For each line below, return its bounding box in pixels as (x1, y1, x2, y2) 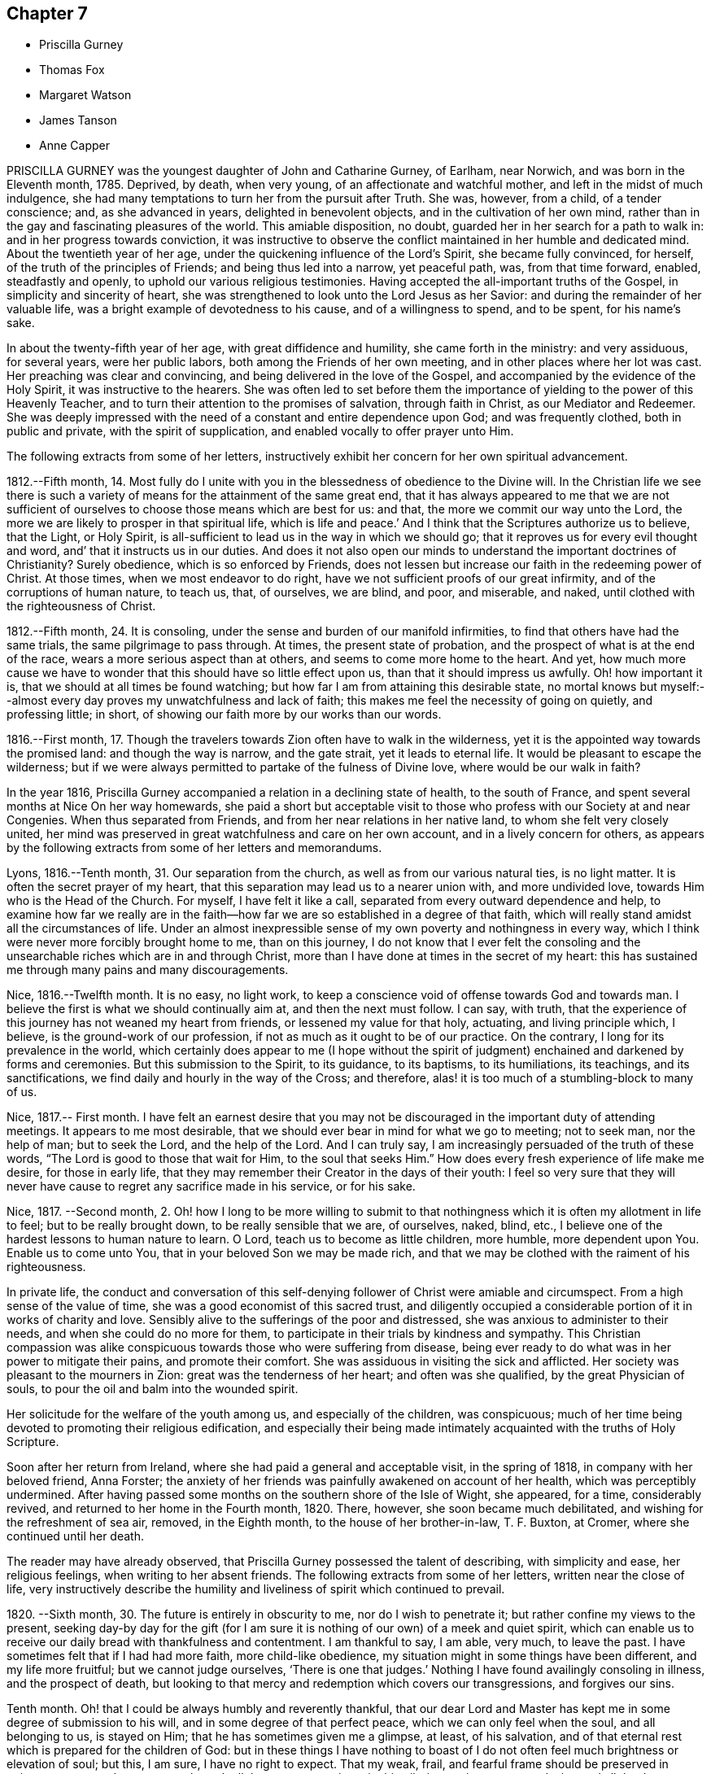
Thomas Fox (39, 63, 105, 77)
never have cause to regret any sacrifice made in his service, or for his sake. (7, 1179, 416, 1194)
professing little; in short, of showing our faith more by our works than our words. (7, 707, 442, 722)
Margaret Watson (39, 88, 132, 103)
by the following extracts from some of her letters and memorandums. (7, 841, 382, 855)
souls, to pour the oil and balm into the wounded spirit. (7, 1382, 299, 1396)
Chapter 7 (7, 3, 88, 24)
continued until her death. (7, 1529, 144, 1544)
